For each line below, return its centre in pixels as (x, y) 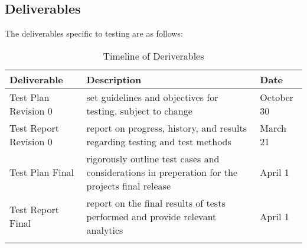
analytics (105, 230)
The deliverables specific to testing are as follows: (94, 33)
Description (114, 79)
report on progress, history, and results (166, 128)
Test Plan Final (42, 172)
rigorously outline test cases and (153, 158)
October (277, 97)
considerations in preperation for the (162, 172)
